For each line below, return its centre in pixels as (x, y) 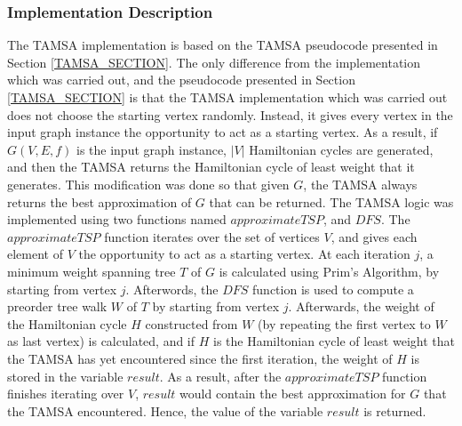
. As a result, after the (220, 376)
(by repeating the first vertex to (344, 323)
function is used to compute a (333, 289)
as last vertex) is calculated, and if (101, 341)
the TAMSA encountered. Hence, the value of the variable (165, 410)
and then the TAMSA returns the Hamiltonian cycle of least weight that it (211, 167)
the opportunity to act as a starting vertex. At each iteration (244, 254)
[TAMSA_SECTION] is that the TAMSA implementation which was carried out (227, 97)
